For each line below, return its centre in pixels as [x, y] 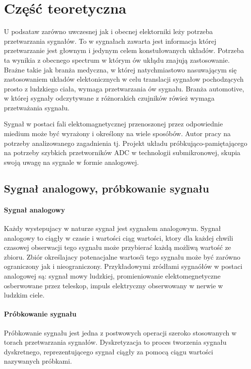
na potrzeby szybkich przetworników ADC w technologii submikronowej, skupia [122, 152]
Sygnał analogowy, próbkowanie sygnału [107, 188]
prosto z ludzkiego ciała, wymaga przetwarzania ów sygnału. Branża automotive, [124, 88]
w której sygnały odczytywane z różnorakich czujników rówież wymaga [109, 98]
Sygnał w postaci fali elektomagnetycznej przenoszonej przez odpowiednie [113, 124]
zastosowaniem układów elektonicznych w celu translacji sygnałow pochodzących [124, 79]
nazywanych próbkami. [38, 361]
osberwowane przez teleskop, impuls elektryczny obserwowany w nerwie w [114, 285]
